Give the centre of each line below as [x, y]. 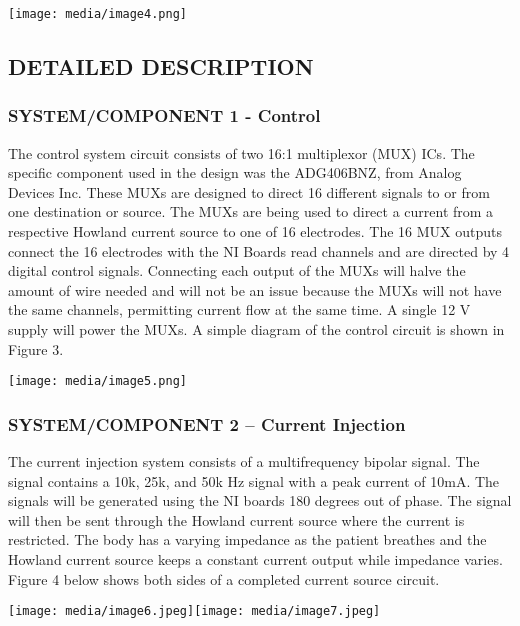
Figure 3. [36, 348]
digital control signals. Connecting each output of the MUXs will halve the [237, 270]
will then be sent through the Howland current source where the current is [236, 519]
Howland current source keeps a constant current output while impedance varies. [255, 559]
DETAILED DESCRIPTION [161, 66]
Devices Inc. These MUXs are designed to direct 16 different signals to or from [249, 191]
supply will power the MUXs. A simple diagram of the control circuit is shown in [256, 329]
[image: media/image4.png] [97, 14]
